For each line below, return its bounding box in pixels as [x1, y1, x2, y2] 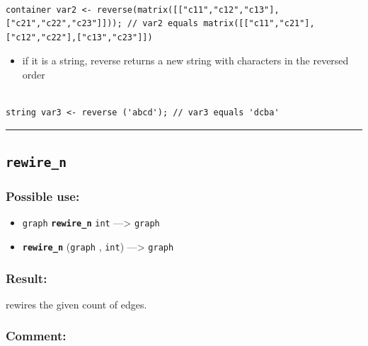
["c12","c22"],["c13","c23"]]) [6, 32, 153, 42]
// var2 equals [127, 18, 199, 29]
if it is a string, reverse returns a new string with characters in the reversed [22, 53, 349, 68]
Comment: [6, 327, 67, 345]
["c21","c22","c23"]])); [6, 18, 122, 29]
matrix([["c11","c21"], [203, 18, 315, 29]
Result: [6, 269, 47, 287]
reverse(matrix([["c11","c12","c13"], [96, 4, 280, 15]
